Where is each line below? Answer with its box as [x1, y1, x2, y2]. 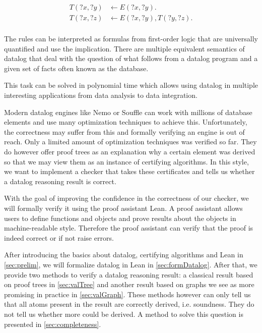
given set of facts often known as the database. [4, 63, 149, 73]
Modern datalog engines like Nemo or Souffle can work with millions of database [4, 106, 252, 117]
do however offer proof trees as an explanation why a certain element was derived [4, 146, 255, 157]
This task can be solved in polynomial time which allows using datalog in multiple [4, 80, 258, 90]
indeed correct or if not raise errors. [4, 232, 114, 243]
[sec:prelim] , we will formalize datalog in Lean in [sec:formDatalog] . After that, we [4, 259, 257, 269]
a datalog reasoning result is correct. [4, 176, 116, 186]
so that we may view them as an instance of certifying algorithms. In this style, [4, 156, 249, 166]
